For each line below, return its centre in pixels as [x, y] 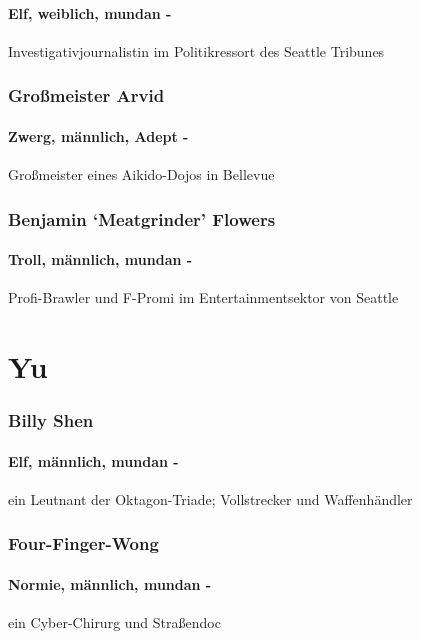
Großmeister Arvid [86, 95]
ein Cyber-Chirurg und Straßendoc [114, 622]
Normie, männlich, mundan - [110, 583]
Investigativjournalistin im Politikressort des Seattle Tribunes [196, 50]
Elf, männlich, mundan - [93, 460]
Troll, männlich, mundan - [100, 259]
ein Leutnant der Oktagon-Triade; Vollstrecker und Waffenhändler [210, 498]
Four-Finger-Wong [83, 543]
